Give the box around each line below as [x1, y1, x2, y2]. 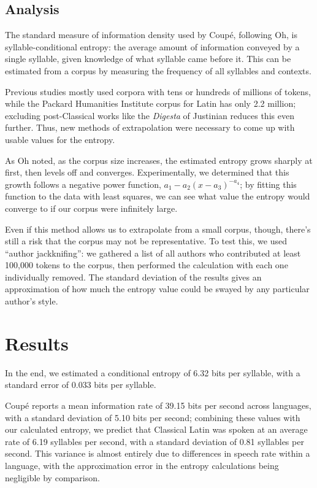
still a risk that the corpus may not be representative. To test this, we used [5, 234, 287, 247]
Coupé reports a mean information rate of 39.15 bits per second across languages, [5, 398, 311, 411]
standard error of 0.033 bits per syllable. [5, 378, 156, 391]
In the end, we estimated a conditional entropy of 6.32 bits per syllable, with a [5, 366, 300, 379]
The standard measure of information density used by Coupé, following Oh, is [5, 28, 297, 41]
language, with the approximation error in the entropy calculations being [5, 459, 279, 471]
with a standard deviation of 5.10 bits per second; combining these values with [5, 411, 300, 424]
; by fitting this [240, 177, 297, 190]
